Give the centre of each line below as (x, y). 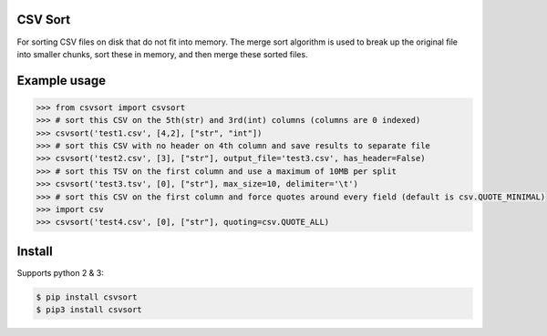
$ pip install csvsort (87, 297)
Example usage (62, 81)
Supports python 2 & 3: (61, 272)
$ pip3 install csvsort (89, 310)
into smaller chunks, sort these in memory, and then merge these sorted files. (163, 54)
